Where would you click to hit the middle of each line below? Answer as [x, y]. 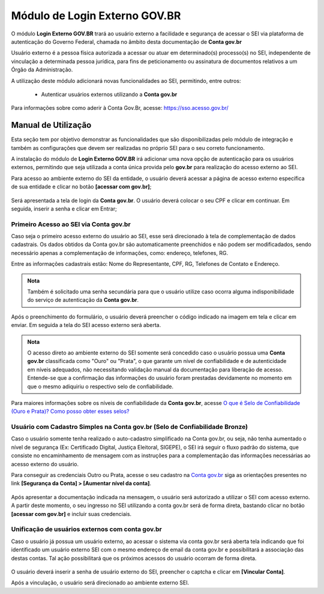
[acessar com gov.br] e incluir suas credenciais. [71, 514]
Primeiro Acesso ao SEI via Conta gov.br [71, 224]
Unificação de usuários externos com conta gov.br [86, 529]
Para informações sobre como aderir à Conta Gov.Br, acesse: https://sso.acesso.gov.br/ [120, 108]
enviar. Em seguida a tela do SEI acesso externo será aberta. [86, 325]
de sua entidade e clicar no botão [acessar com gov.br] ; [81, 187]
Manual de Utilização [51, 125]
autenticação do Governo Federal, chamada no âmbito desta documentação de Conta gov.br [127, 41]
